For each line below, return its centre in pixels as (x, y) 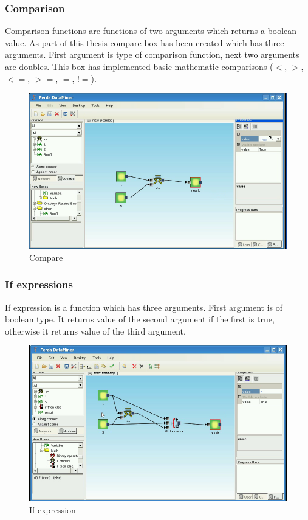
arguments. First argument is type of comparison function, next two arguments (152, 54)
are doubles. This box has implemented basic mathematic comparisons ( (139, 66)
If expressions (39, 284)
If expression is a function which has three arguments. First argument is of (144, 307)
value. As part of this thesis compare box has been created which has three (145, 42)
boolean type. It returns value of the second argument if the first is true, (140, 319)
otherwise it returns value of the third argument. (95, 331)
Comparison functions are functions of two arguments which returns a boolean (151, 31)
